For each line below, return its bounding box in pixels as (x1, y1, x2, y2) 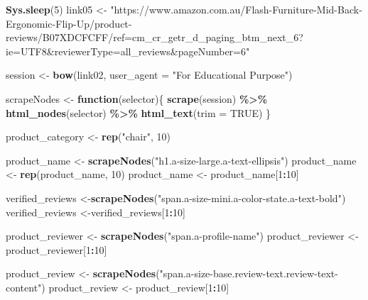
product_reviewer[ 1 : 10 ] (6, 242, 107, 257)
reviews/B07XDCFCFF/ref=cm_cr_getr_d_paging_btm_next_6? (6, 30, 303, 45)
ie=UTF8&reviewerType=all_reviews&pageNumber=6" (6, 43, 250, 58)
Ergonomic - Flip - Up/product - (6, 16, 132, 30)
